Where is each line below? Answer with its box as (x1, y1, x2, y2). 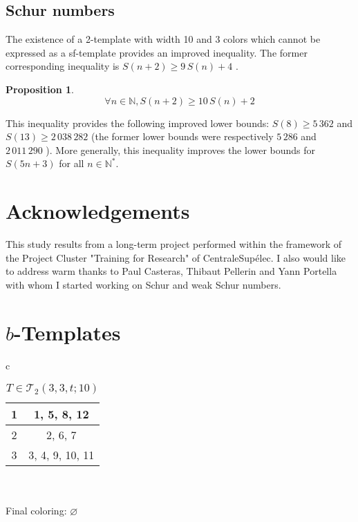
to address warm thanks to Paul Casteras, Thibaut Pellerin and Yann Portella (6, 264, 337, 278)
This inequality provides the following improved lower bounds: (6, 115, 270, 130)
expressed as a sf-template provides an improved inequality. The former (6, 45, 308, 59)
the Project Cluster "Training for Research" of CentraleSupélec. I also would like (6, 250, 346, 264)
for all (59, 156, 84, 171)
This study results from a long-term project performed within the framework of (6, 237, 341, 251)
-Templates (14, 318, 121, 346)
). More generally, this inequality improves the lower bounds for (46, 142, 316, 157)
